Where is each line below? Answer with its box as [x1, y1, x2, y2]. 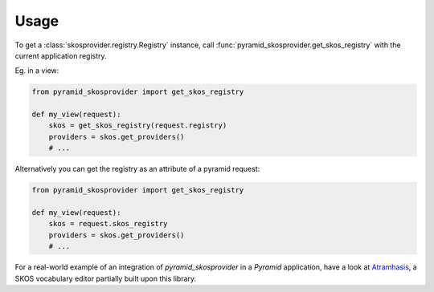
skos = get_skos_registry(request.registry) [48, 121, 227, 130]
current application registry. [14, 51, 108, 60]
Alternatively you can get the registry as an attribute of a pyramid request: [14, 164, 260, 174]
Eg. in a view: [14, 66, 59, 75]
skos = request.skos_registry [48, 219, 168, 229]
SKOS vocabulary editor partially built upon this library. [14, 274, 197, 283]
